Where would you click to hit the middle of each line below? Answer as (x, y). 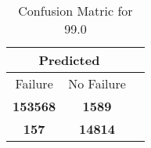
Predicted (69, 60)
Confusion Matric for (75, 11)
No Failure (97, 83)
